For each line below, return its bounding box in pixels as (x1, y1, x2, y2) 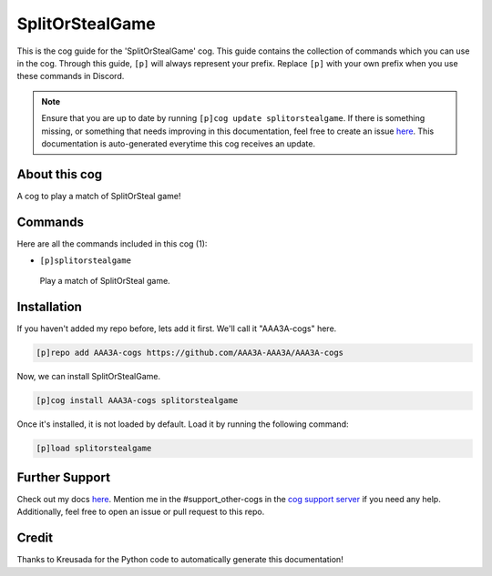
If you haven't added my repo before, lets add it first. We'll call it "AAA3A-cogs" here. (16, 323, 337, 334)
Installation (16, 299, 82, 315)
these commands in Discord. (16, 71, 125, 82)
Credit (16, 531, 54, 546)
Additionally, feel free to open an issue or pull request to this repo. (16, 506, 265, 518)
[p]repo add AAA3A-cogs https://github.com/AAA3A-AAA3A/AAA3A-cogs (36, 348, 344, 359)
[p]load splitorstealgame (36, 443, 152, 454)
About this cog (16, 167, 103, 182)
